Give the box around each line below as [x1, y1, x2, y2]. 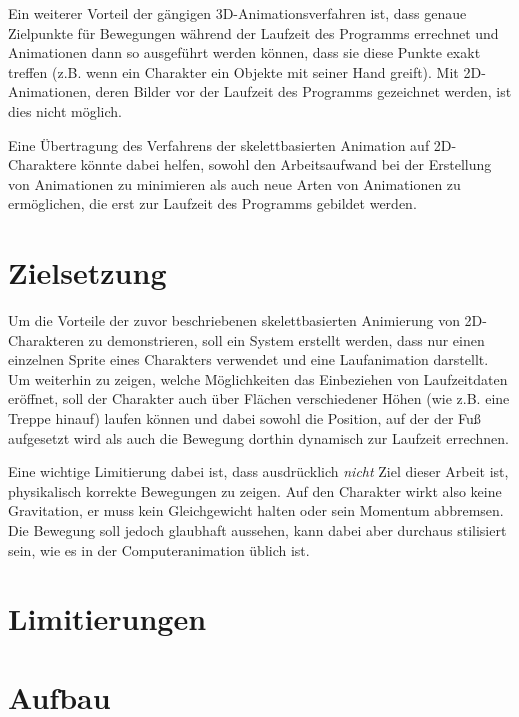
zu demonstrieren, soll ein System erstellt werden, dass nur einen [88, 329, 485, 350]
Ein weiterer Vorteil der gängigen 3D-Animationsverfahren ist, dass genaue [8, 3, 467, 23]
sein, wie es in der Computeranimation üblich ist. [8, 539, 310, 560]
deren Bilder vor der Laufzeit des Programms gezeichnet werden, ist [95, 81, 512, 102]
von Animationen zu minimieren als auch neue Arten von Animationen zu [8, 173, 461, 194]
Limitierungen [8, 598, 207, 639]
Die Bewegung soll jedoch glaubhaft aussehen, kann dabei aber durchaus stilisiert [8, 520, 507, 540]
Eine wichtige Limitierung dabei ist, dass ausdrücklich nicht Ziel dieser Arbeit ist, [8, 461, 509, 482]
